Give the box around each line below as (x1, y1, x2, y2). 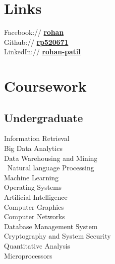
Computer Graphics (4, 201, 64, 212)
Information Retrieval (4, 133, 70, 143)
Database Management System (4, 221, 98, 231)
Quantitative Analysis (4, 241, 70, 251)
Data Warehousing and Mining (4, 152, 98, 163)
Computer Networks (4, 211, 65, 222)
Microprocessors (4, 250, 53, 261)
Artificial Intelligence (4, 192, 67, 202)
